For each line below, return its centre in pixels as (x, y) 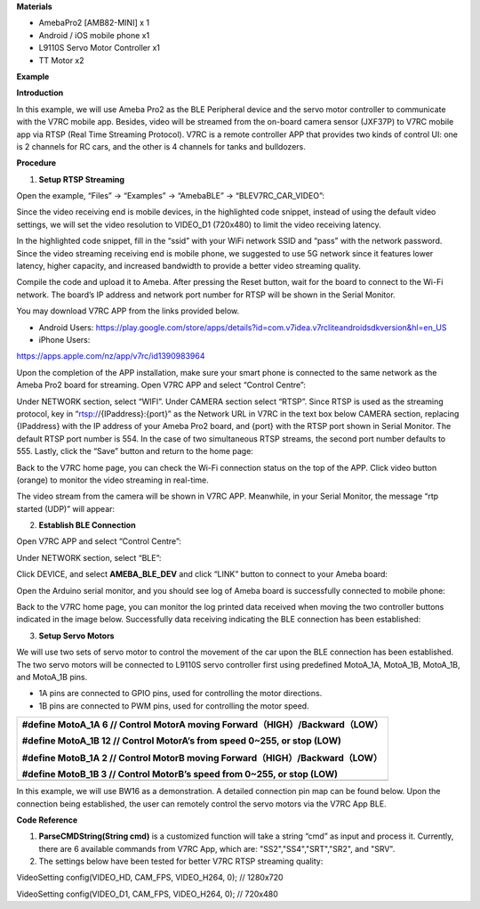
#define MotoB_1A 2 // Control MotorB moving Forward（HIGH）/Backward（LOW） (202, 759)
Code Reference (47, 820)
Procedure (36, 163)
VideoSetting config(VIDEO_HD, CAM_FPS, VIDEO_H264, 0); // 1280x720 (150, 878)
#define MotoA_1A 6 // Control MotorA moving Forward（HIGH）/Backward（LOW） (203, 725)
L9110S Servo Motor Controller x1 (99, 48)
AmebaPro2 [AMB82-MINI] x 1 (94, 23)
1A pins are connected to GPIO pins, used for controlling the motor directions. (180, 694)
